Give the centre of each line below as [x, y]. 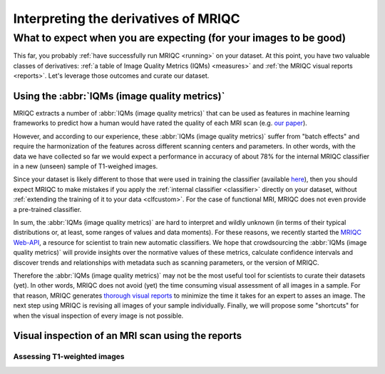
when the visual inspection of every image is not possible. [98, 315]
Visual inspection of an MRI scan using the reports [128, 336]
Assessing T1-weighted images [69, 357]
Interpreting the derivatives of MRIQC [127, 19]
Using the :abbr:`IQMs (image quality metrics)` [119, 96]
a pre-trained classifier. [47, 209]
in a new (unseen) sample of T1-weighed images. [86, 166]
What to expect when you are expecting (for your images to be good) [180, 38]
